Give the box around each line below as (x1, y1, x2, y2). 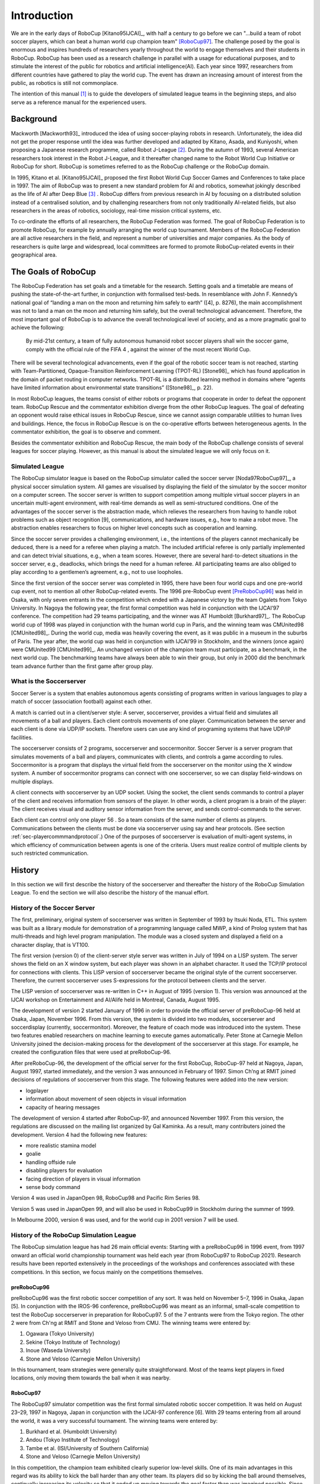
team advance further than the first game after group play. (11, 662, 153, 670)
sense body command (25, 1184, 81, 1191)
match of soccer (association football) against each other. (11, 698, 152, 705)
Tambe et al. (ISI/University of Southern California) (25, 1444, 149, 1451)
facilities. (11, 734, 33, 741)
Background (11, 114, 57, 124)
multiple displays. (11, 778, 54, 785)
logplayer (25, 1087, 49, 1094)
